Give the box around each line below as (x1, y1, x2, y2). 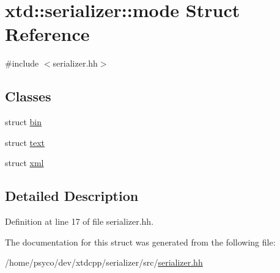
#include (5, 57, 39, 70)
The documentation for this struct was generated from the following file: (5, 235, 276, 248)
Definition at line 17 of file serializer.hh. (5, 215, 154, 228)
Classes (5, 87, 51, 106)
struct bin (5, 115, 42, 128)
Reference (5, 21, 90, 46)
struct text (5, 136, 45, 148)
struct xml (5, 156, 44, 169)
